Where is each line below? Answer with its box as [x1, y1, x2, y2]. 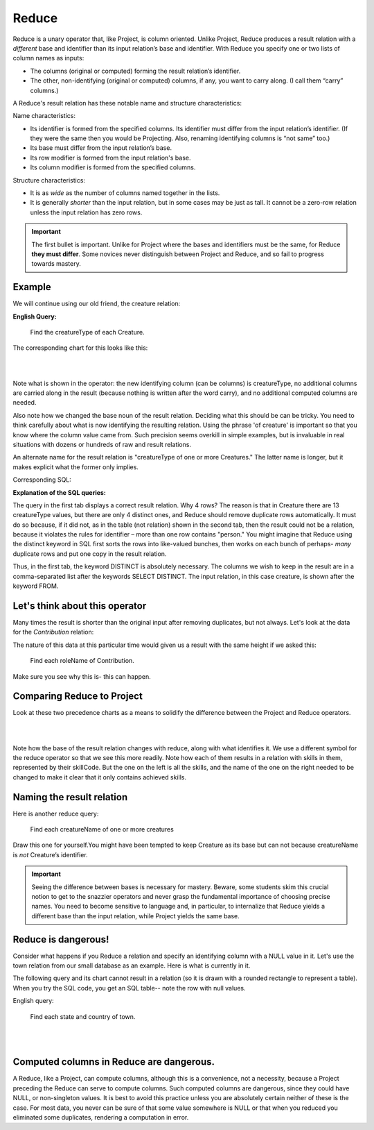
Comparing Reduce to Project [12, 691, 143, 702]
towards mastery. [31, 260, 81, 268]
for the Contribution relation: [12, 628, 94, 636]
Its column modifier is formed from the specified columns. [30, 163, 196, 171]
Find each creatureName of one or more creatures [30, 825, 175, 834]
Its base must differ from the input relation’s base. [30, 144, 172, 152]
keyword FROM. [12, 582, 59, 590]
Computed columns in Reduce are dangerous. [12, 1056, 215, 1068]
